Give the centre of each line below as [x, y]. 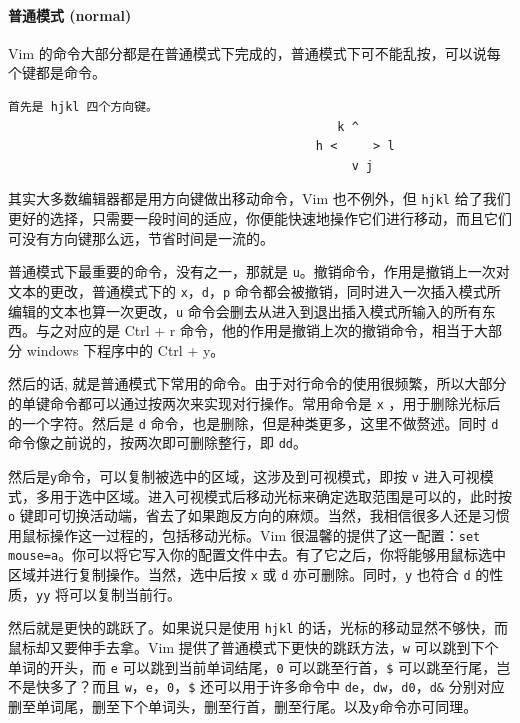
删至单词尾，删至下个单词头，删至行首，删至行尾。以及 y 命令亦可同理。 [243, 706]
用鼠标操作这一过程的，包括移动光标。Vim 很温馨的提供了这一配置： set [244, 534]
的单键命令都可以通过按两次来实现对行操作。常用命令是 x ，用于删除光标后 [254, 402]
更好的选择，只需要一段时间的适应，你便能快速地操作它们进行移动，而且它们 [260, 218]
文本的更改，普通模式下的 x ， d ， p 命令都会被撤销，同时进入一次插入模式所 [254, 290]
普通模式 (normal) [70, 14]
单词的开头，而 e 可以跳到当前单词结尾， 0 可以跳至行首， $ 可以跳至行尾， [252, 666]
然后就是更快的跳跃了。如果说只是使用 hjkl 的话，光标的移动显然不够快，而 [258, 627]
